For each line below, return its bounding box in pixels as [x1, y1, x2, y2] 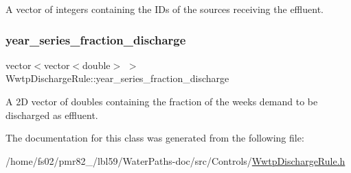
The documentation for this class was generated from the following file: [5, 131, 304, 145]
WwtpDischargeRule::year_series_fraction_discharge [5, 71, 229, 85]
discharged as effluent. [5, 107, 98, 122]
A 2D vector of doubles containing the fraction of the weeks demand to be [5, 94, 318, 108]
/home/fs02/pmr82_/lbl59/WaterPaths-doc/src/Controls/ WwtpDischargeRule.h [5, 153, 346, 168]
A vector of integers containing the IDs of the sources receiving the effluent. [5, 2, 324, 16]
